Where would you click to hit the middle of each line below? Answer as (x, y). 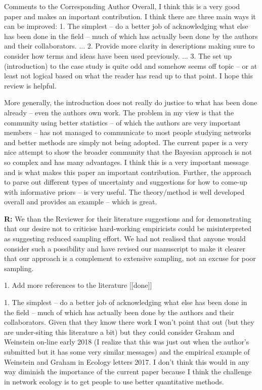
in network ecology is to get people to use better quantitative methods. (114, 381)
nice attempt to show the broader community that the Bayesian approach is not (128, 152)
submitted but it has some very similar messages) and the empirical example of (127, 352)
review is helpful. (30, 85)
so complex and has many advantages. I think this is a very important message (126, 162)
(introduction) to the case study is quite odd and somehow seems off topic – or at (131, 66)
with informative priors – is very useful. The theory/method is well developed (124, 191)
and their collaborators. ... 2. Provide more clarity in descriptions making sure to (129, 46)
